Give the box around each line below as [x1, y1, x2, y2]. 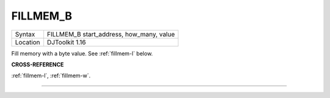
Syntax [15, 30, 35, 38]
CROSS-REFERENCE [11, 61, 64, 68]
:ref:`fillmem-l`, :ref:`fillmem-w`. [11, 72, 91, 79]
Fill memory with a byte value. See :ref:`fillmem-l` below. [11, 49, 153, 57]
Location [15, 38, 40, 46]
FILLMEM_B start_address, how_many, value [46, 30, 175, 38]
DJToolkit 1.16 [46, 38, 86, 46]
